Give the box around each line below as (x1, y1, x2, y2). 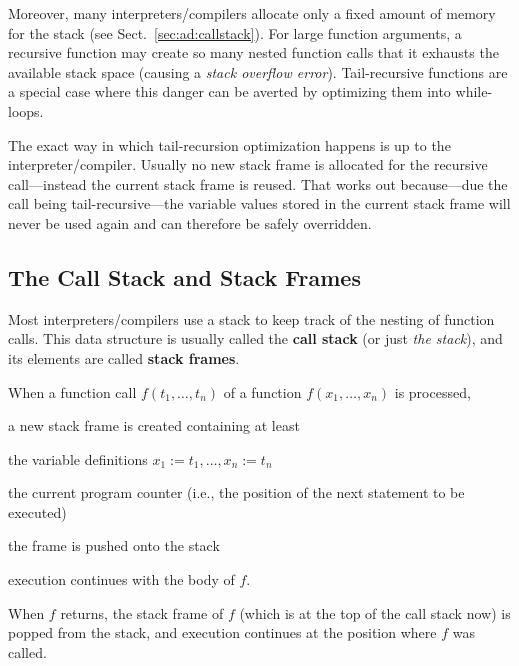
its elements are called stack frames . (8, 347, 240, 368)
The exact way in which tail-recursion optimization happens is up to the (8, 134, 451, 155)
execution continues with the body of (8, 569, 235, 590)
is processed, (394, 381, 471, 402)
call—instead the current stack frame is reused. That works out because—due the (8, 173, 508, 194)
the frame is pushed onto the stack (8, 535, 220, 556)
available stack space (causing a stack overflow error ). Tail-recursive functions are (8, 61, 508, 82)
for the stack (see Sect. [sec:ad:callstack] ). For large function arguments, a (8, 22, 462, 43)
